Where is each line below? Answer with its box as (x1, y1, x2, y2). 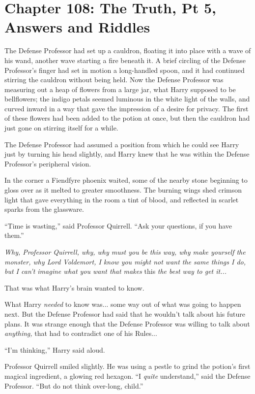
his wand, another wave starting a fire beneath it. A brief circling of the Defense (4, 55, 246, 65)
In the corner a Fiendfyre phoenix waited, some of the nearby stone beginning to (4, 175, 248, 185)
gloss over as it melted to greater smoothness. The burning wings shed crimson (4, 185, 242, 195)
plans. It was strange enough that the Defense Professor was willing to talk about (4, 318, 250, 328)
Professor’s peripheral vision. (4, 158, 91, 168)
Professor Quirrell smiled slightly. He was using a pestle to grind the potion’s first (4, 361, 251, 371)
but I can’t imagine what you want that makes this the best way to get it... (4, 266, 227, 276)
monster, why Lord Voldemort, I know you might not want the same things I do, (4, 256, 246, 266)
